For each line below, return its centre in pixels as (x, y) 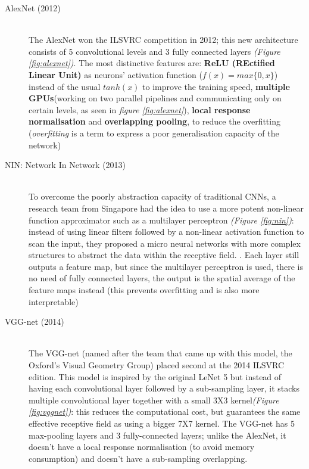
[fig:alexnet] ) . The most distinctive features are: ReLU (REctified (152, 63)
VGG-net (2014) (35, 322)
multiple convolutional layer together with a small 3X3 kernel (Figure (154, 400)
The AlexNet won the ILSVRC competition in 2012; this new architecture (163, 40)
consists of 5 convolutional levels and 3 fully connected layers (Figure (154, 51)
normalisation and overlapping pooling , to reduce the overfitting (154, 121)
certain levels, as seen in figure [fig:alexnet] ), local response (140, 109)
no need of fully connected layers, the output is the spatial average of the (162, 278)
